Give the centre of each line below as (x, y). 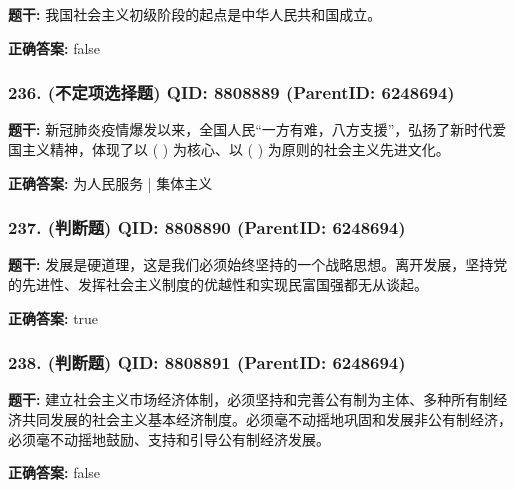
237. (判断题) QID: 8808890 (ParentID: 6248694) (207, 227)
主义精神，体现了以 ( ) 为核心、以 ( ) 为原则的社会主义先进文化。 (235, 149)
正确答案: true (53, 317)
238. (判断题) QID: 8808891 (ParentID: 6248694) (207, 362)
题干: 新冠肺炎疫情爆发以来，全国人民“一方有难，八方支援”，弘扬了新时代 (250, 129)
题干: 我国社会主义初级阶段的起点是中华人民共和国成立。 (195, 14)
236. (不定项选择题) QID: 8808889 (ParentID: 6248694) (231, 92)
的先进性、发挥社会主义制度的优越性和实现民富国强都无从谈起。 (218, 284)
